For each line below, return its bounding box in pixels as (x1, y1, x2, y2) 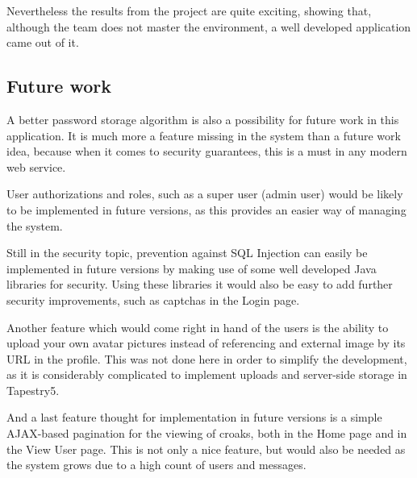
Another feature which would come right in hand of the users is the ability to (6, 318, 389, 335)
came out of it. (6, 34, 79, 51)
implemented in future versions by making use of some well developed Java (6, 260, 377, 276)
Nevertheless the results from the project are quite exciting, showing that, (6, 2, 372, 19)
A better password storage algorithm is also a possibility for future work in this (6, 110, 399, 127)
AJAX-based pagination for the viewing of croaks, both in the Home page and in (6, 425, 407, 442)
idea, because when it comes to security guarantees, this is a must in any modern (6, 143, 407, 160)
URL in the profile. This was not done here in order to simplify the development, (6, 350, 407, 367)
